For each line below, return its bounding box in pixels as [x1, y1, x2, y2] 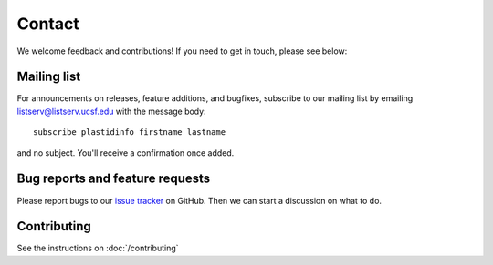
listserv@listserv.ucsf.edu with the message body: [16, 106, 206, 117]
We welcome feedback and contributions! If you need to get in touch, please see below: [16, 46, 348, 56]
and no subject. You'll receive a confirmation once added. [16, 147, 235, 158]
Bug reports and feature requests [16, 171, 211, 187]
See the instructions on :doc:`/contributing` [16, 242, 179, 254]
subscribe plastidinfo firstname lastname [33, 127, 226, 138]
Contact [16, 14, 79, 34]
